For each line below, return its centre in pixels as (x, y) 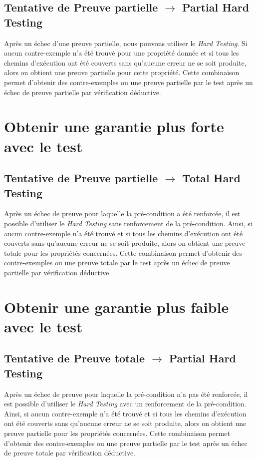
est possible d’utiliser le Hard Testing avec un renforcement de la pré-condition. (125, 404)
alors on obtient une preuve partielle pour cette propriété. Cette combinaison (122, 72)
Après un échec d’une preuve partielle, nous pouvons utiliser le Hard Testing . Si (126, 43)
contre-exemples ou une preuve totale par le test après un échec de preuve (117, 263)
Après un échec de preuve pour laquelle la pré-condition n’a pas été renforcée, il (126, 394)
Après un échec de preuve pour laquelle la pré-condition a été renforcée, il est (122, 213)
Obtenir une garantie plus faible (117, 307)
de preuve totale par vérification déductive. (70, 453)
